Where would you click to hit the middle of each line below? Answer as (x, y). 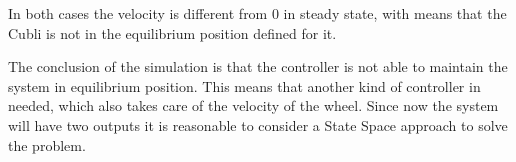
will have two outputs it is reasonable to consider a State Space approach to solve (258, 124)
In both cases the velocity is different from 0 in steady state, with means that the (257, 13)
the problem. (47, 144)
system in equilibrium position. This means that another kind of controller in (244, 85)
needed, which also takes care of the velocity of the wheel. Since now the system (253, 105)
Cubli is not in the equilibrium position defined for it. (172, 32)
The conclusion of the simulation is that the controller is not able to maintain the (258, 66)
